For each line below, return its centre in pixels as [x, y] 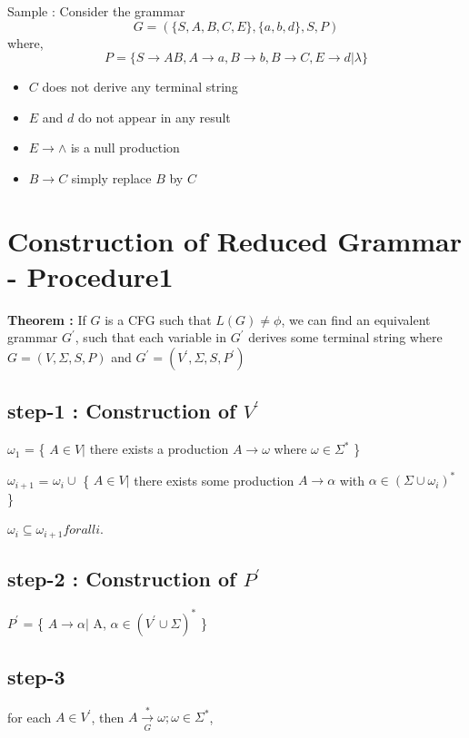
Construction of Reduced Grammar [234, 240]
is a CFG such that [158, 319]
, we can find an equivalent [356, 319]
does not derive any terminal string [140, 87]
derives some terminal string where [345, 337]
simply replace [111, 177]
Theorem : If [47, 319]
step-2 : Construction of [122, 579]
